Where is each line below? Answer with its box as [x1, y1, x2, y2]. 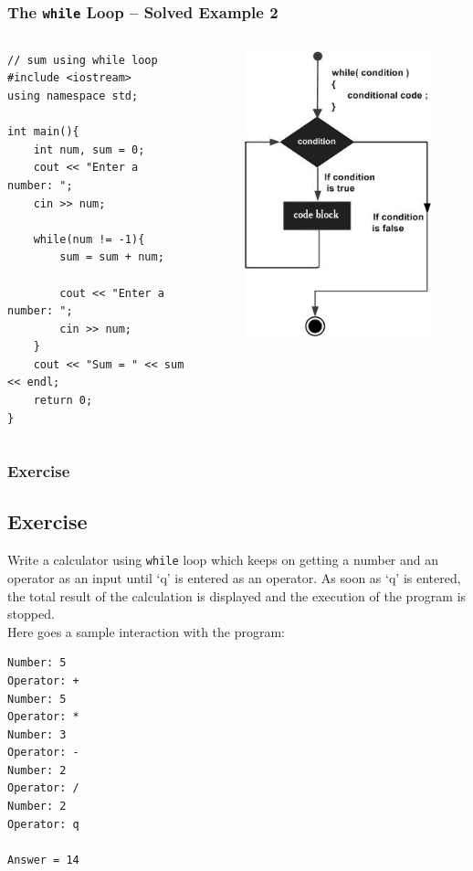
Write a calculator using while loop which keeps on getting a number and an [7, 550, 439, 569]
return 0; [33, 394, 93, 408]
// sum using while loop [7, 53, 158, 67]
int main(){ [7, 125, 79, 139]
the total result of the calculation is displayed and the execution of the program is [7, 586, 467, 605]
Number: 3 [7, 728, 67, 741]
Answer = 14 [7, 853, 79, 866]
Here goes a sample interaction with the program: [7, 621, 286, 641]
